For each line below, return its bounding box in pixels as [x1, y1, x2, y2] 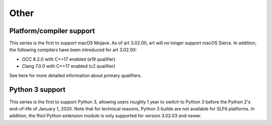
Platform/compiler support [9, 27, 95, 35]
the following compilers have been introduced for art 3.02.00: [9, 47, 137, 53]
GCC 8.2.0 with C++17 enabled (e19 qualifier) [22, 56, 116, 62]
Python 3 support [9, 85, 65, 94]
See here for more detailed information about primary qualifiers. [9, 72, 142, 78]
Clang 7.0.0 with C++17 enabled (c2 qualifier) [22, 63, 115, 69]
